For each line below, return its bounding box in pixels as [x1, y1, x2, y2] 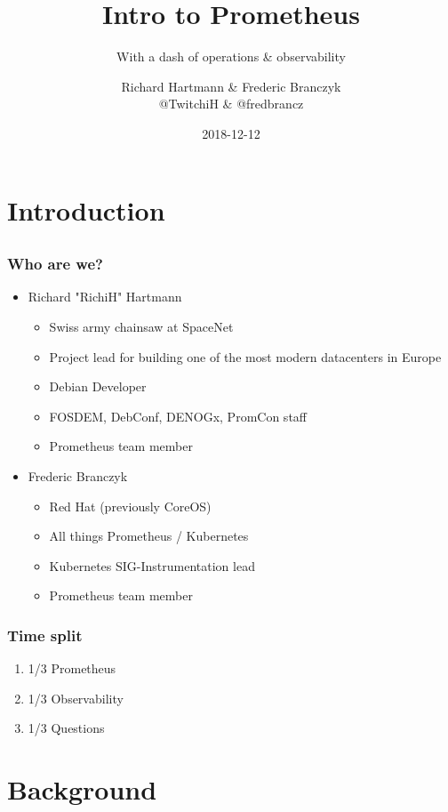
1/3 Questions [28, 719, 105, 737]
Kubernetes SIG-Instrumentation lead [49, 556, 255, 575]
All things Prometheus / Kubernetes [49, 527, 249, 545]
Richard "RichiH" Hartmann [28, 287, 182, 306]
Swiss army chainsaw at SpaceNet [49, 317, 234, 335]
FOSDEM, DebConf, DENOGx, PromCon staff [49, 406, 307, 425]
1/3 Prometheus [28, 659, 116, 678]
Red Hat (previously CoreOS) [49, 496, 212, 515]
